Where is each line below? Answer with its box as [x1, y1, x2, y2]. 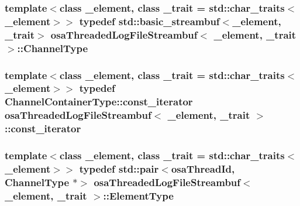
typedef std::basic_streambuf [79, 13, 220, 28]
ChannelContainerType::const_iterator [5, 94, 193, 109]
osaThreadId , [171, 161, 235, 176]
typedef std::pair [79, 161, 159, 176]
